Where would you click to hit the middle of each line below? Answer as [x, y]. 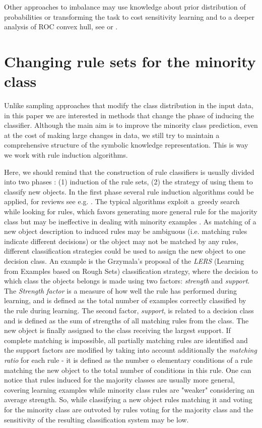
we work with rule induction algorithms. [66, 155]
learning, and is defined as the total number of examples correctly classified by [125, 300]
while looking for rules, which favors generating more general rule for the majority [131, 211]
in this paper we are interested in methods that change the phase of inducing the [129, 115]
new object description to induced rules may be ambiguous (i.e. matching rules [126, 231]
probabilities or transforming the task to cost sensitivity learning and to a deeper [129, 16]
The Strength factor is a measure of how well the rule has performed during [120, 290]
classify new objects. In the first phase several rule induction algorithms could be [129, 191]
